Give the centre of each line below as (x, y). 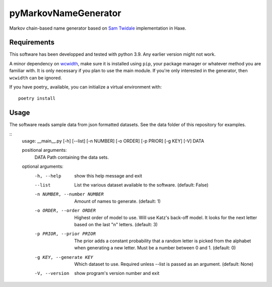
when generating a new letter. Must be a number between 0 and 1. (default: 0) (155, 248)
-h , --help (48, 176)
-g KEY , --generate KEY (64, 257)
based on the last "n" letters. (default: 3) (116, 224)
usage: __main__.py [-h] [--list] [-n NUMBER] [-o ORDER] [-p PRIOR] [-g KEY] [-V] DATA (113, 141)
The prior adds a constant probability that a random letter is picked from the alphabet (163, 241)
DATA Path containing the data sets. (72, 157)
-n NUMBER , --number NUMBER (69, 194)
